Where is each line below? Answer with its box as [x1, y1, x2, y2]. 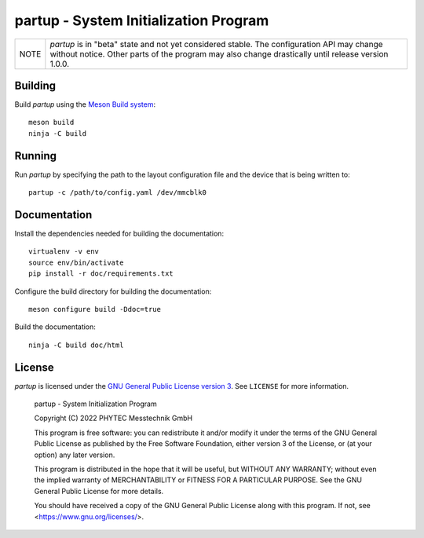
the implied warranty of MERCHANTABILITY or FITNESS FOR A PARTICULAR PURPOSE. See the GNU [34, 475, 363, 485]
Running [14, 149, 57, 163]
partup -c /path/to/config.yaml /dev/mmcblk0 [28, 188, 207, 197]
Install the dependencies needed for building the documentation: [14, 229, 224, 239]
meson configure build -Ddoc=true [28, 305, 161, 313]
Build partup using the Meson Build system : [14, 100, 156, 109]
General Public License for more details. [34, 486, 164, 496]
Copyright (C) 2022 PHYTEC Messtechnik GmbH [34, 413, 192, 423]
